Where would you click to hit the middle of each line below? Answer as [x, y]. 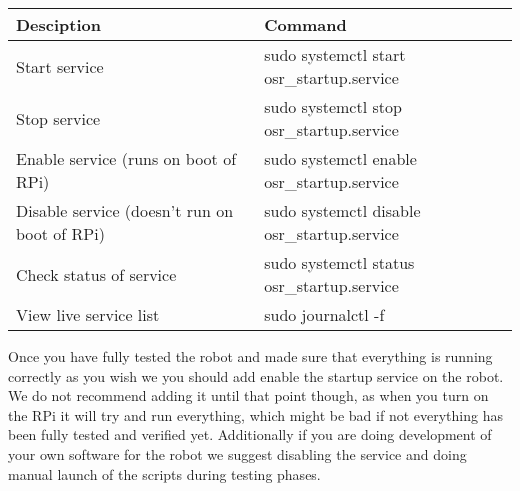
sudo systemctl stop [333, 106]
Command [305, 24]
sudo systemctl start [335, 54]
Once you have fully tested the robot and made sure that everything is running [250, 356]
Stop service [58, 118]
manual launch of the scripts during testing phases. [164, 473]
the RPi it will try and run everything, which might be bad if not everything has [255, 414]
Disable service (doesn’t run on [125, 210]
